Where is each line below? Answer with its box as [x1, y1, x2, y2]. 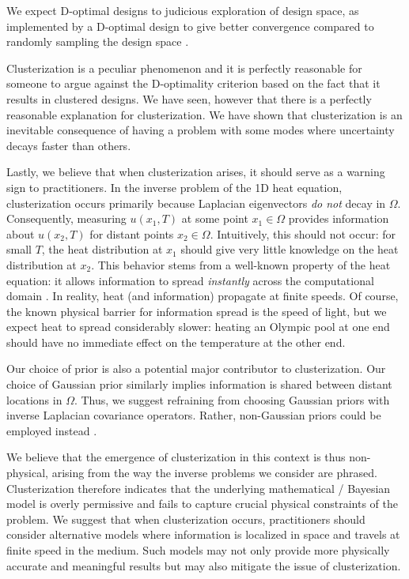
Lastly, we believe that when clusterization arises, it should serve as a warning [6, 164, 385, 180]
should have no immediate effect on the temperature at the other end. [6, 333, 346, 350]
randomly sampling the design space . [6, 33, 189, 50]
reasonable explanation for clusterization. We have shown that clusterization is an [6, 106, 403, 122]
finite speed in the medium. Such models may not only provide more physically [6, 542, 390, 558]
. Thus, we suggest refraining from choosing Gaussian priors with [74, 391, 390, 408]
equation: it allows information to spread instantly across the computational [6, 272, 374, 288]
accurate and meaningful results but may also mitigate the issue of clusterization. [6, 557, 401, 573]
